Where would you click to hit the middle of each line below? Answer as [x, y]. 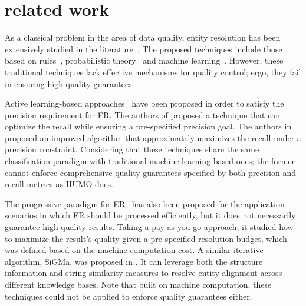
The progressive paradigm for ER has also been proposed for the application [145, 203]
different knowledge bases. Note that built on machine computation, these [138, 284]
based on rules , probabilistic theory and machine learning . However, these [144, 60]
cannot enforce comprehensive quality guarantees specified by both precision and [150, 172]
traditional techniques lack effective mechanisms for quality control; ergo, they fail [153, 71]
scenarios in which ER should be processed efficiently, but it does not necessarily [150, 215]
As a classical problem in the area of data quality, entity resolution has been [143, 37]
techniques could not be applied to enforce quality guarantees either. [129, 296]
